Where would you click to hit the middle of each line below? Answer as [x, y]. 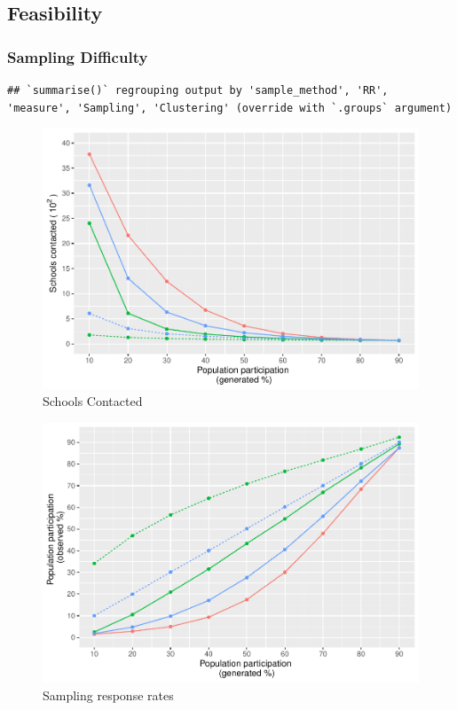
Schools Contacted [93, 401]
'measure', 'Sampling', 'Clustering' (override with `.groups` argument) [230, 108]
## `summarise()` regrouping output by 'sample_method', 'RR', [198, 90]
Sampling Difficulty [78, 56]
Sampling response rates [108, 695]
